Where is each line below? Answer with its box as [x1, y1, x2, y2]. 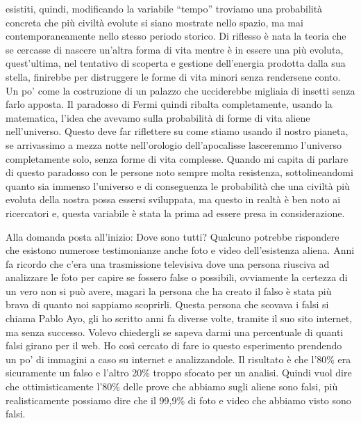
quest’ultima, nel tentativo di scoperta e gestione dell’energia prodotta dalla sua [6, 56, 346, 70]
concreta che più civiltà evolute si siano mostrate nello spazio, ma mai [6, 15, 303, 29]
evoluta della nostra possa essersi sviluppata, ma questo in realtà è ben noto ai [6, 192, 341, 207]
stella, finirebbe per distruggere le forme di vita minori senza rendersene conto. [6, 69, 341, 83]
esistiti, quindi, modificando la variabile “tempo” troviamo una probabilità [6, 1, 323, 15]
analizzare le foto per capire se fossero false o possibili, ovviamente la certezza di [6, 270, 348, 285]
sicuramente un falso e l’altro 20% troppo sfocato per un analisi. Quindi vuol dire [6, 365, 352, 380]
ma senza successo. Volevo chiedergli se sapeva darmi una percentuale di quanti [6, 324, 344, 339]
